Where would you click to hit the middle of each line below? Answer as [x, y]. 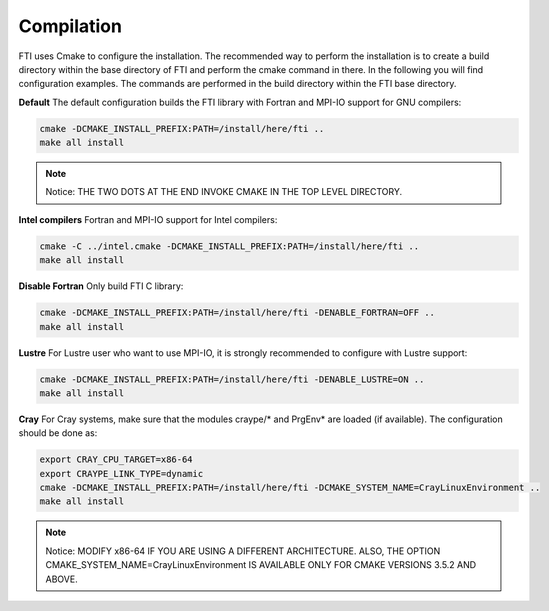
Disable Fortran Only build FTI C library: [101, 286]
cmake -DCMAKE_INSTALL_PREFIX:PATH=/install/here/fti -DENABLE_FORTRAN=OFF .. [237, 313]
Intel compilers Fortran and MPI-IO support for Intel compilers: [148, 219]
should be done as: [58, 433]
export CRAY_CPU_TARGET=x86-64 [116, 459]
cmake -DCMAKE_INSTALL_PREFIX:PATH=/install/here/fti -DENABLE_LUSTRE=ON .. [232, 379]
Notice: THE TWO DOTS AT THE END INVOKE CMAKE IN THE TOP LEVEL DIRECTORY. [224, 192]
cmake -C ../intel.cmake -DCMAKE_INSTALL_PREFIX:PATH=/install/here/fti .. [229, 246]
